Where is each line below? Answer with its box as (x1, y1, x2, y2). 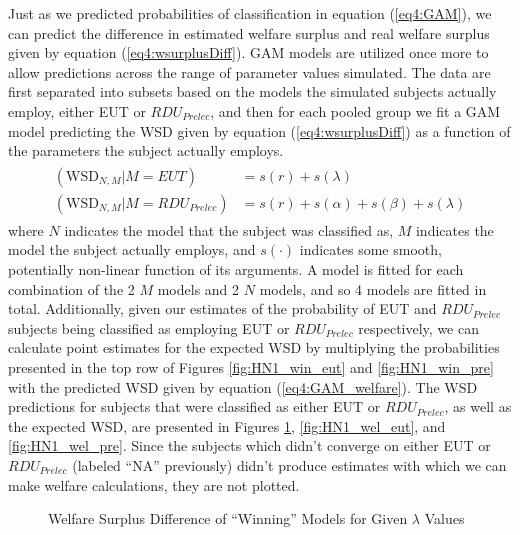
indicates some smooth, (299, 239, 442, 260)
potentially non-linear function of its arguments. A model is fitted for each (8, 259, 464, 280)
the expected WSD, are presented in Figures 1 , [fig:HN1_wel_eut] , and (8, 415, 446, 436)
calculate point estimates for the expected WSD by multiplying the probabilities (8, 337, 500, 358)
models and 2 (157, 278, 240, 299)
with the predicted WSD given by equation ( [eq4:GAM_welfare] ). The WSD (8, 376, 478, 397)
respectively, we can (358, 317, 479, 338)
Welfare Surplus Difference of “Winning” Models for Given (48, 508, 408, 529)
